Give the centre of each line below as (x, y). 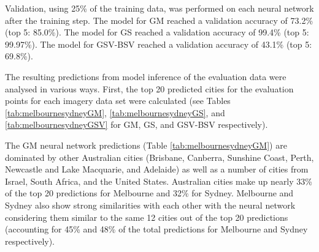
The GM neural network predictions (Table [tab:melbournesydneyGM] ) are (146, 145)
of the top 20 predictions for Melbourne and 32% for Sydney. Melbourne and (149, 193)
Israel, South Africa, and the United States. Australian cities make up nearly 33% (159, 181)
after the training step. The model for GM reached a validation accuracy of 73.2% (159, 20)
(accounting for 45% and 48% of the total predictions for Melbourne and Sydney (156, 229)
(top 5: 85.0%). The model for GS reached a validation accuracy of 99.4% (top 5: (157, 32)
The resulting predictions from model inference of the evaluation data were (146, 76)
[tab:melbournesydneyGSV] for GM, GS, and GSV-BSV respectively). (136, 124)
